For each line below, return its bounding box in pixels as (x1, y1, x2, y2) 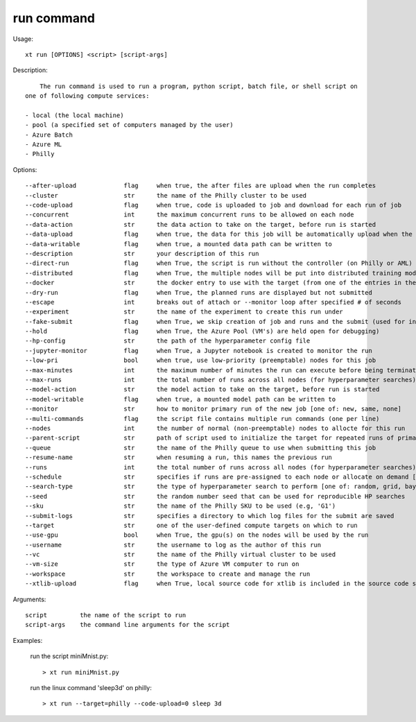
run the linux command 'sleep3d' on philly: (30, 683, 153, 691)
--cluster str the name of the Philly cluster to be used (25, 191, 307, 199)
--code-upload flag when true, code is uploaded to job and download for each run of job (25, 201, 402, 209)
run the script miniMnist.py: (30, 652, 109, 660)
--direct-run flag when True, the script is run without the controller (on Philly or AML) (25, 259, 413, 267)
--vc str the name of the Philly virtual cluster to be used (25, 551, 336, 558)
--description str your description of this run (25, 250, 259, 257)
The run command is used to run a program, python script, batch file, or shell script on (39, 82, 358, 90)
